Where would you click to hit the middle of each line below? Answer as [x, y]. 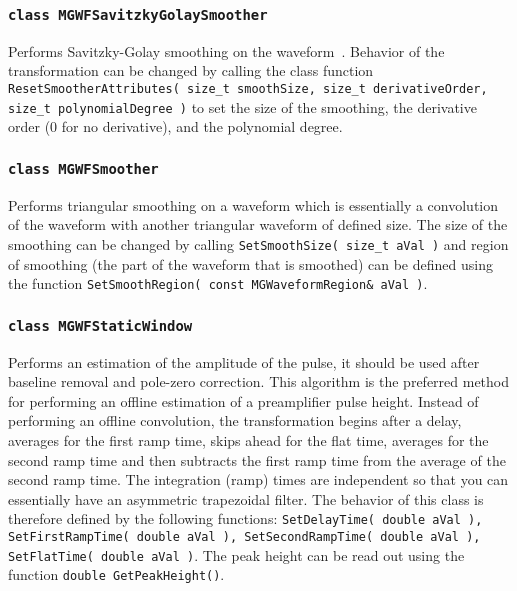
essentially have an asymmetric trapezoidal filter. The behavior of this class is [246, 498]
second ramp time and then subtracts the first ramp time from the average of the [257, 459]
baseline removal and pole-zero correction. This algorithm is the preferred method [259, 381]
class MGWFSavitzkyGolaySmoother [138, 14]
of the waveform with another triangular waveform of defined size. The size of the [258, 224]
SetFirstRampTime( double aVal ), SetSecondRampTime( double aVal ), [244, 536]
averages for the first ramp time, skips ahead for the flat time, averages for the [248, 439]
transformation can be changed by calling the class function [191, 70]
